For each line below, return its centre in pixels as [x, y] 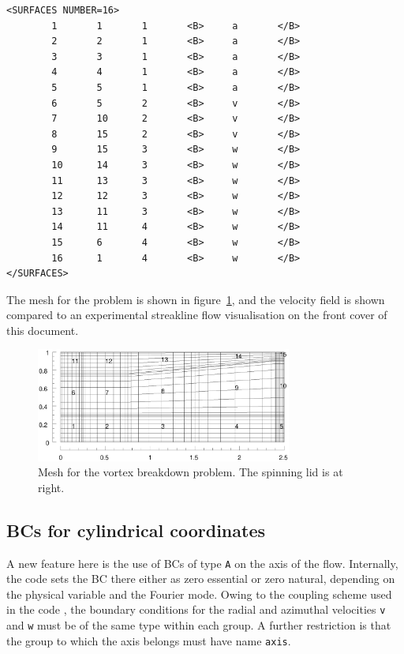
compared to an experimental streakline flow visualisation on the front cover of [197, 315]
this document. [43, 330]
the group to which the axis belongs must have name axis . [149, 640]
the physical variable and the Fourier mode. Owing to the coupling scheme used [199, 594]
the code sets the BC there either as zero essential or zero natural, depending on [201, 579]
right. [51, 487]
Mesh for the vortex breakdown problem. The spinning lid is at [191, 472]
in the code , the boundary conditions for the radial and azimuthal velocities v [196, 609]
